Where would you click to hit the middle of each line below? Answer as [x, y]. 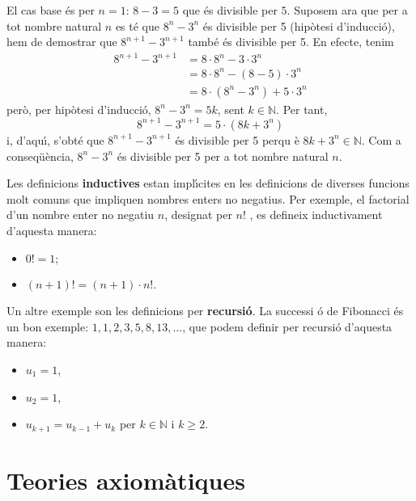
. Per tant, [302, 109]
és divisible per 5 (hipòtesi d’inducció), [299, 25]
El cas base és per [51, 10]
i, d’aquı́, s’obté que [55, 139]
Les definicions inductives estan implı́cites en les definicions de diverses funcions [208, 183]
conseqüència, [40, 156]
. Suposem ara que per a [347, 10]
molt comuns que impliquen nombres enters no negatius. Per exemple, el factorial [208, 198]
